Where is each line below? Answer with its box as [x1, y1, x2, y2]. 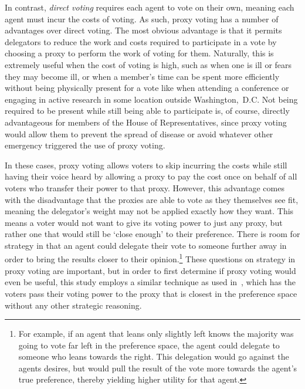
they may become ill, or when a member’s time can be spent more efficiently [5, 70, 280, 82]
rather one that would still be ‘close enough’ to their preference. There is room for [5, 228, 300, 240]
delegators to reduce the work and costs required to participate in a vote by [5, 35, 277, 48]
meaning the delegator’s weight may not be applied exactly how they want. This [5, 205, 294, 217]
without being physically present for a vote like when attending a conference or [5, 82, 289, 94]
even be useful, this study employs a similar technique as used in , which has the [5, 276, 296, 288]
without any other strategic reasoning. [5, 299, 142, 311]
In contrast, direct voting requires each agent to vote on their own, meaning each [5, 1, 294, 13]
